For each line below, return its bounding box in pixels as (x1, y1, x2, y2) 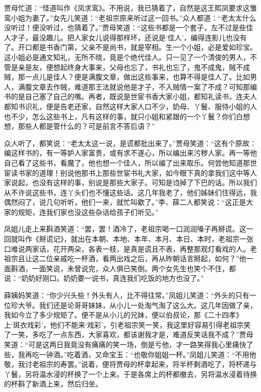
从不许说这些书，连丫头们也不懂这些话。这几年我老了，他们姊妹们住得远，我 (4, 187, 257, 197)
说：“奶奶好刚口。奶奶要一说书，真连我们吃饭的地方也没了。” (4, 273, 204, 283)
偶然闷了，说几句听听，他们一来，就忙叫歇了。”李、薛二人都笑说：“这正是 (4, 197, 246, 207)
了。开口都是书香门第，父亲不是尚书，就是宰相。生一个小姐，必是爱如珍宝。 (4, 42, 257, 52)
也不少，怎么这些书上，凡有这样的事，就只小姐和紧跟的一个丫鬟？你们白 (4, 111, 243, 121)
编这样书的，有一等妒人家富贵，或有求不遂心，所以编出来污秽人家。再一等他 (4, 147, 257, 158)
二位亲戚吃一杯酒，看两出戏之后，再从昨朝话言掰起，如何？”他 (39, 253, 246, 264)
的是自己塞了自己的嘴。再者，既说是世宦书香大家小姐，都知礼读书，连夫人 (11, 91, 257, 102)
